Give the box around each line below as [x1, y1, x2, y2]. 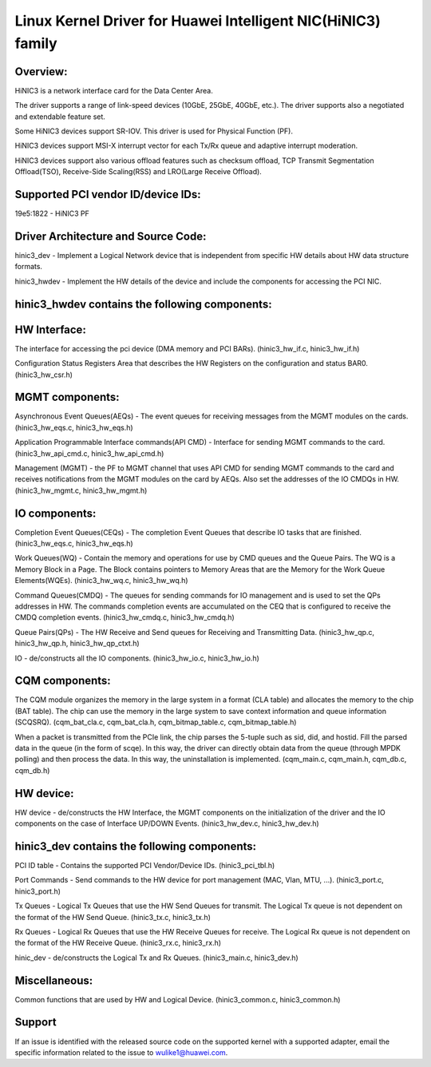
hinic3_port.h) [14, 887, 61, 896]
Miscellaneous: [14, 974, 93, 987]
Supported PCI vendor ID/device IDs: [14, 188, 201, 201]
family [14, 34, 57, 52]
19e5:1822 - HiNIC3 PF [14, 208, 89, 219]
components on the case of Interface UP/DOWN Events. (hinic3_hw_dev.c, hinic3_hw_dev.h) [14, 819, 319, 828]
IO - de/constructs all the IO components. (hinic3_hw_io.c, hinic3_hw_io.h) [14, 653, 259, 663]
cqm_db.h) [14, 765, 50, 775]
